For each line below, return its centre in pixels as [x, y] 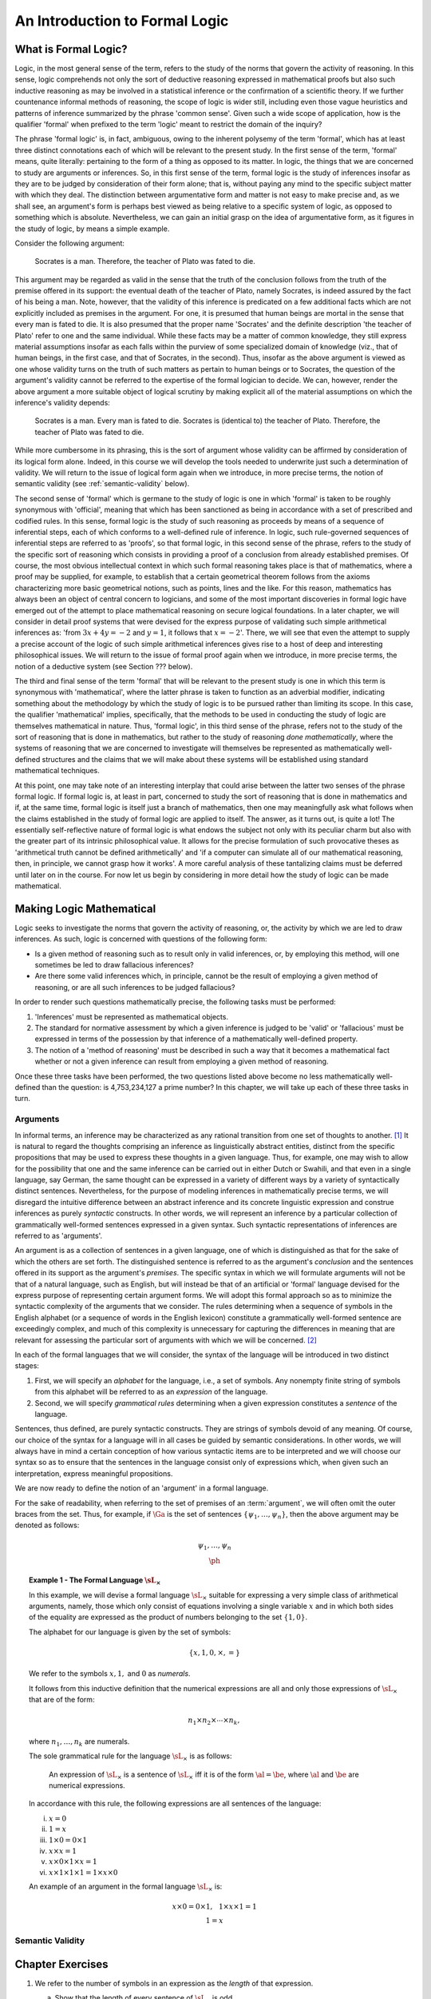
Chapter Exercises [61, 1964]
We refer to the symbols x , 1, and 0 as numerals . [110, 1674]
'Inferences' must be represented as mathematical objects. [132, 1016]
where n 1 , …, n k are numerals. [79, 1742]
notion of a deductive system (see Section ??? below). [104, 666]
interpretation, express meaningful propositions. [94, 1473]
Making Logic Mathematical [85, 909]
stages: [27, 1366]
